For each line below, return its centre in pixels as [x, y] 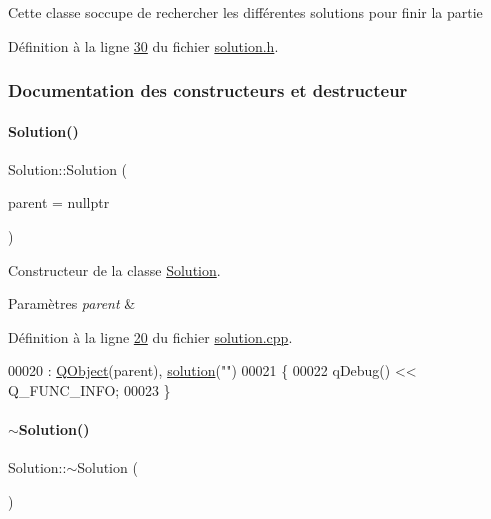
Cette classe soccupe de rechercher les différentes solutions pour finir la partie [245, 12]
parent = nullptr [59, 202]
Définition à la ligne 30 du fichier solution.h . [143, 45]
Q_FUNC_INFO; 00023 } [89, 389]
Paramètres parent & [72, 303]
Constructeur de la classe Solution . [114, 269]
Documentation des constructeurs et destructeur [208, 90]
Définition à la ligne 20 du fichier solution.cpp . [150, 336]
